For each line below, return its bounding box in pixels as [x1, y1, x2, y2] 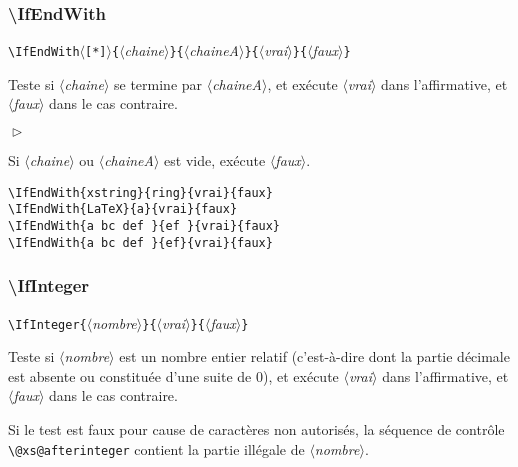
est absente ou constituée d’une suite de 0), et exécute [8, 365, 339, 386]
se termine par [114, 73, 203, 94]
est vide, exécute [164, 150, 266, 171]
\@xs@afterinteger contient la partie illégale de [8, 438, 305, 459]
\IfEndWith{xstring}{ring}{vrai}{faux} [8, 185, 273, 200]
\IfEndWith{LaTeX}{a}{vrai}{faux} [8, 202, 238, 217]
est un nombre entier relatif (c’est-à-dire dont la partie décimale [119, 346, 510, 367]
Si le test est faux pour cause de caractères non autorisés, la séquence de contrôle [8, 418, 505, 439]
